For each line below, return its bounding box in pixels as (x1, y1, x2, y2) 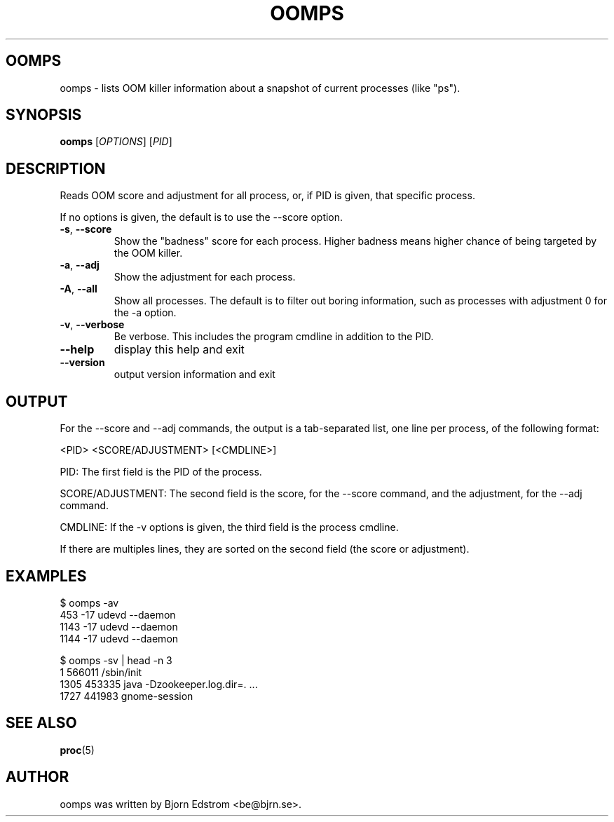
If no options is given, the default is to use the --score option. (60, 211, 343, 224)
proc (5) (60, 743, 95, 756)
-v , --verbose (60, 318, 125, 331)
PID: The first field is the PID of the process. (60, 466, 262, 478)
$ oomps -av (60, 596, 119, 609)
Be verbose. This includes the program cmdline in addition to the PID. (114, 330, 434, 343)
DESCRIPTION (6, 159, 106, 177)
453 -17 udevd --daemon (60, 608, 176, 621)
